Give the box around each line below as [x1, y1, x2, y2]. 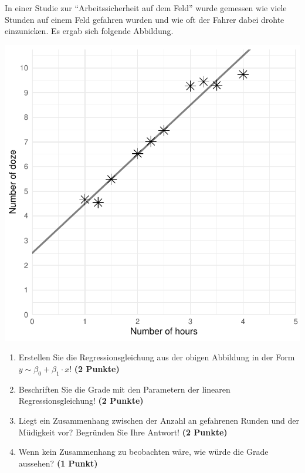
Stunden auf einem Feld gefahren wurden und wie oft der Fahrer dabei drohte [5, 13, 284, 25]
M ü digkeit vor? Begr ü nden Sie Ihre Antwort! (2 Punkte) [18, 425, 228, 438]
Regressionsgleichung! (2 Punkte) [18, 394, 144, 407]
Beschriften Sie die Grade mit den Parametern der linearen [18, 383, 231, 395]
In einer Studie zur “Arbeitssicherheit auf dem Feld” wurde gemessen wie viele [5, 2, 287, 13]
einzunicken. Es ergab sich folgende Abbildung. [5, 25, 174, 37]
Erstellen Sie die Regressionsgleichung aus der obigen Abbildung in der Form [18, 351, 295, 363]
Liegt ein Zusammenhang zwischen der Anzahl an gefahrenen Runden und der [18, 414, 300, 426]
